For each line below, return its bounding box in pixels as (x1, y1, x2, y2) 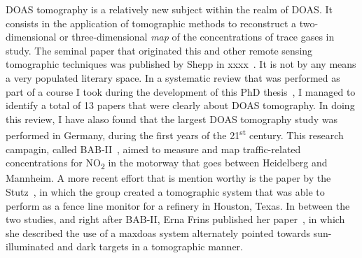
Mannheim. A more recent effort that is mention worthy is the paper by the (6, 171, 331, 185)
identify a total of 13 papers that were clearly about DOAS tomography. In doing (6, 98, 355, 113)
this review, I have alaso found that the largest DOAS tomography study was (6, 111, 337, 126)
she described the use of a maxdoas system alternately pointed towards (6, 225, 311, 240)
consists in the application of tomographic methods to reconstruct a (6, 15, 297, 30)
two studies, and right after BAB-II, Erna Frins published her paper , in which (6, 212, 345, 227)
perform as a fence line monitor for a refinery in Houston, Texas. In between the (6, 198, 350, 213)
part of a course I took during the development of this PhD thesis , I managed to (6, 84, 356, 99)
